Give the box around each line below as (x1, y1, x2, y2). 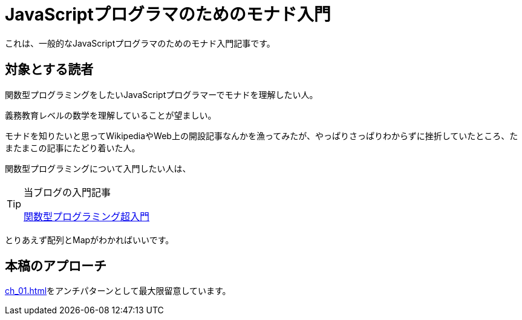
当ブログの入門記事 (24, 186, 111, 198)
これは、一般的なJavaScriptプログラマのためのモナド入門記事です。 (5, 38, 275, 48)
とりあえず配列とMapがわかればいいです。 (5, 234, 174, 245)
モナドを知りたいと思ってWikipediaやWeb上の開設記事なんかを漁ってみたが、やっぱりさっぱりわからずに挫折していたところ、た (5, 130, 518, 141)
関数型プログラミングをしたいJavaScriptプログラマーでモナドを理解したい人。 (5, 89, 318, 100)
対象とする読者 (5, 62, 94, 77)
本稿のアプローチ (5, 258, 106, 274)
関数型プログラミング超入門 (24, 210, 150, 223)
